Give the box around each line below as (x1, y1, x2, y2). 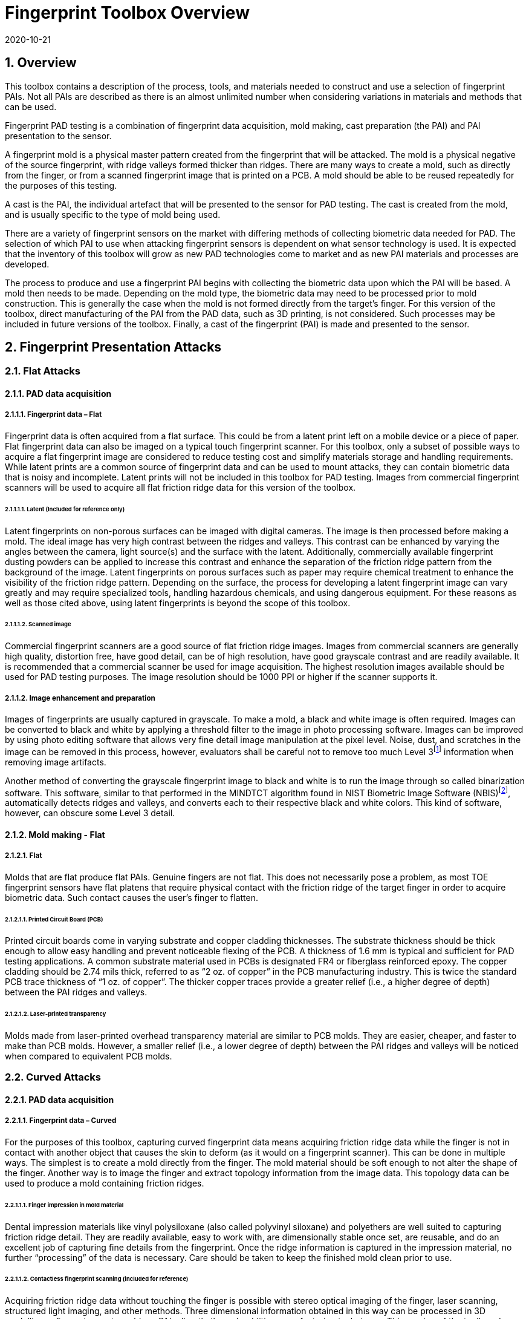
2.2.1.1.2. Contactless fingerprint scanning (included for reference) (5, 1275, 189, 1283)
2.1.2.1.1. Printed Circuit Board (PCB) (5, 915, 103, 923)
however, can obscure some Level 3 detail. (5, 808, 175, 819)
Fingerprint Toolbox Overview (5, 2, 250, 23)
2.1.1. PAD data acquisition (5, 388, 112, 399)
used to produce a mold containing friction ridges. (5, 1177, 204, 1188)
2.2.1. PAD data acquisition (5, 1095, 114, 1105)
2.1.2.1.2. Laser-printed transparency (5, 1010, 106, 1018)
